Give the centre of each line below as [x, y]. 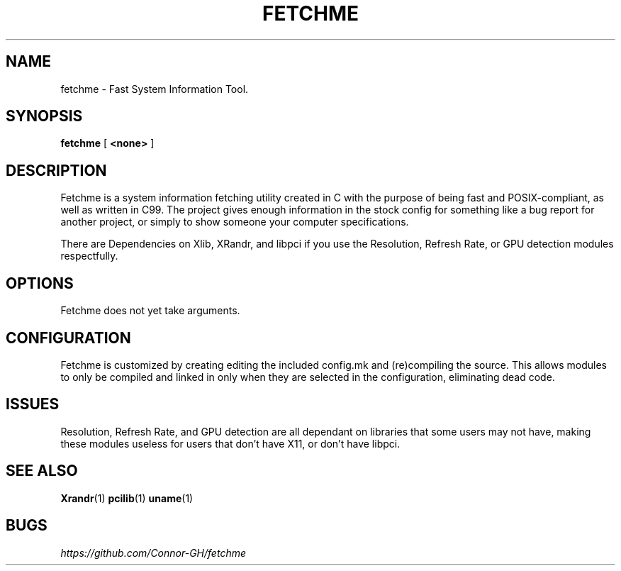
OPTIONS [40, 283]
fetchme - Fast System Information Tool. [155, 89]
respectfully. [89, 256]
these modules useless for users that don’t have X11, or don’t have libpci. [230, 443]
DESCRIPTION [56, 170]
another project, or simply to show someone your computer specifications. [235, 222]
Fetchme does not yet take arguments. [150, 311]
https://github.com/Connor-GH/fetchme [153, 553]
